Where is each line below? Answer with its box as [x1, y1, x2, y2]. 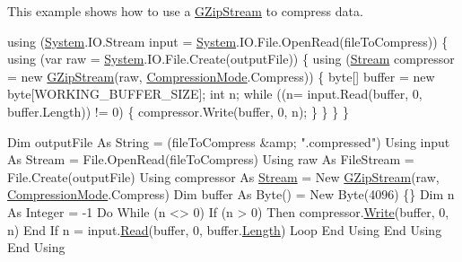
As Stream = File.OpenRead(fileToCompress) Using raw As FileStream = [7, 150, 414, 169]
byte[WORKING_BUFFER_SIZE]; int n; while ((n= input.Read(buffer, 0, [7, 84, 423, 103]
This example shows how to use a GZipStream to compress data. [7, 2, 363, 20]
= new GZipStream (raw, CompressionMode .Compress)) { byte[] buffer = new [7, 66, 435, 85]
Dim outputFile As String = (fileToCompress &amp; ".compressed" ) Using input [7, 132, 450, 151]
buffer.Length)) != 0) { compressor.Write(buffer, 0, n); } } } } [7, 101, 349, 120]
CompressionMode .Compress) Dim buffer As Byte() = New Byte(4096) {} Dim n [7, 185, 455, 204]
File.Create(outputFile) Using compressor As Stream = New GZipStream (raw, [7, 167, 440, 186]
